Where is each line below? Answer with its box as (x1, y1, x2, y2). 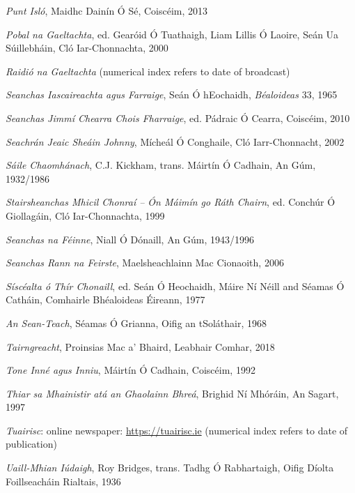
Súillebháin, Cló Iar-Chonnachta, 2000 (6, 40, 168, 55)
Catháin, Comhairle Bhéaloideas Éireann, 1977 (6, 292, 205, 307)
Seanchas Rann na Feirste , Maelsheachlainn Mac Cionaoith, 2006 (6, 255, 284, 270)
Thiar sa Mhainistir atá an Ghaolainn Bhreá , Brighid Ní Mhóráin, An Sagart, (6, 386, 339, 400)
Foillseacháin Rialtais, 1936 (6, 473, 121, 488)
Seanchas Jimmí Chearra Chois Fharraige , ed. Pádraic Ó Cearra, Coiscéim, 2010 (6, 110, 350, 125)
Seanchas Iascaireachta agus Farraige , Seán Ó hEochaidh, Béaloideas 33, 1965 (6, 87, 338, 102)
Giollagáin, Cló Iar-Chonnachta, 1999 (6, 208, 165, 222)
